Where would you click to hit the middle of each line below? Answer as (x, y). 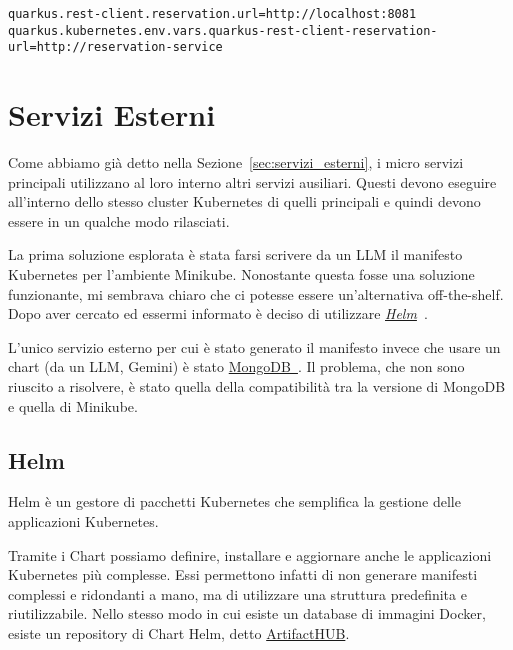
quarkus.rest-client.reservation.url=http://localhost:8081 (212, 14)
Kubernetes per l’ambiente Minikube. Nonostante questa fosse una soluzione (241, 274)
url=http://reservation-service (115, 47)
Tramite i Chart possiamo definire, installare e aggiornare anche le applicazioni (250, 554)
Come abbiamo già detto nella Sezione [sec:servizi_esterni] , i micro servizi (236, 162)
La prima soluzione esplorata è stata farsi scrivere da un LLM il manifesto (235, 254)
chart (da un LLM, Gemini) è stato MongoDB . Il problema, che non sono (236, 366)
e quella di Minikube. (73, 405)
